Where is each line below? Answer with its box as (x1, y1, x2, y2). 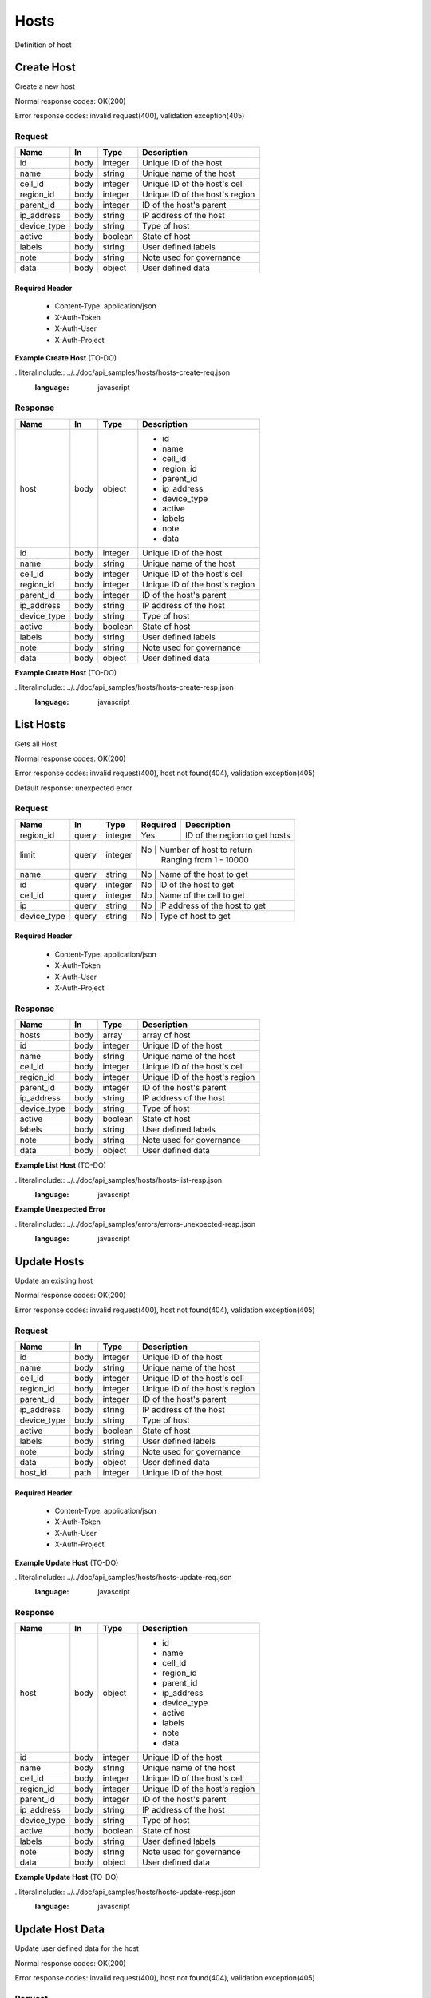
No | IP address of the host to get (140, 900, 267, 911)
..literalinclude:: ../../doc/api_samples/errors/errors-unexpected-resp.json (14, 1219, 256, 1228)
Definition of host (14, 40, 72, 50)
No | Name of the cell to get (140, 890, 245, 901)
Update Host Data (14, 1923, 105, 1936)
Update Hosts (14, 1255, 85, 1268)
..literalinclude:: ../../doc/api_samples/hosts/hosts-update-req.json (14, 1572, 232, 1582)
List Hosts (14, 718, 66, 731)
